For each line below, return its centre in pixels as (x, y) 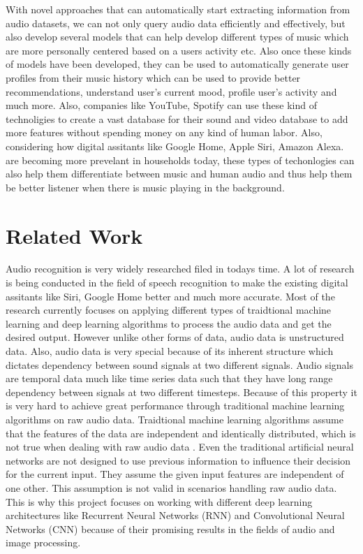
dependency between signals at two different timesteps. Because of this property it (181, 392)
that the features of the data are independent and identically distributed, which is (181, 433)
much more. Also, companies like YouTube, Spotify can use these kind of (162, 105)
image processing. (43, 542)
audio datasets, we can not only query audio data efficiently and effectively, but (176, 23)
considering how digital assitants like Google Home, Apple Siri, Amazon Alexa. (175, 146)
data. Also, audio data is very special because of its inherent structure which (170, 351)
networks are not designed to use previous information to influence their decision (178, 460)
